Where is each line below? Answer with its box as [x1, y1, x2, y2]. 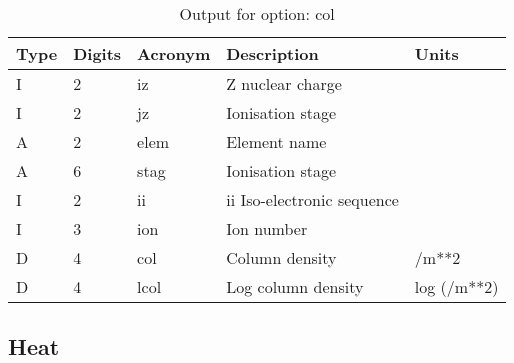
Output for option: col [179, 2, 335, 25]
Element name [226, 130, 327, 153]
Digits [73, 42, 122, 65]
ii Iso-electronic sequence [226, 188, 399, 211]
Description [226, 42, 319, 65]
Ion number [226, 217, 308, 240]
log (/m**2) [414, 275, 499, 298]
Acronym [137, 42, 211, 65]
